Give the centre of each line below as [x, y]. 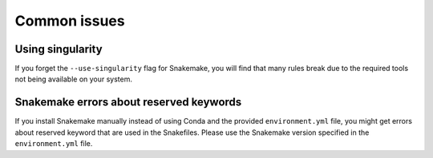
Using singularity [59, 49]
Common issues [70, 21]
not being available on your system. [73, 79]
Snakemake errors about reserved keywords [128, 103]
